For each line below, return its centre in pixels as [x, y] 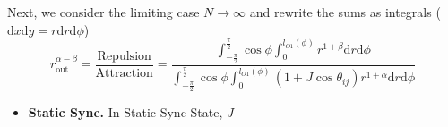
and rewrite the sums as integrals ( [345, 12]
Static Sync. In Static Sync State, [125, 112]
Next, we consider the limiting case [103, 12]
